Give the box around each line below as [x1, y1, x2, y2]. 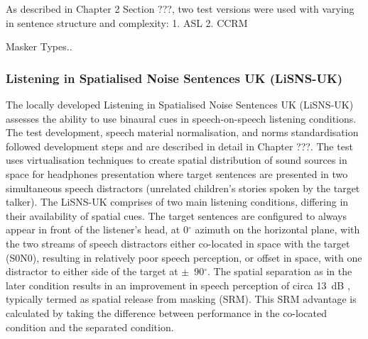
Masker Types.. [6, 39, 72, 54]
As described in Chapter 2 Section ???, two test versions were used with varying [6, 1, 355, 16]
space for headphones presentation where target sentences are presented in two [6, 166, 348, 181]
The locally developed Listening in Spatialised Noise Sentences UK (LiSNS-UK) [6, 97, 354, 111]
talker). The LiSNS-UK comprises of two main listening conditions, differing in [6, 194, 349, 209]
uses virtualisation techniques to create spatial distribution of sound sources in [6, 152, 347, 167]
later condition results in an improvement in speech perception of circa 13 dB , [6, 277, 350, 292]
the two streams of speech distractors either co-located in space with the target [6, 235, 350, 250]
